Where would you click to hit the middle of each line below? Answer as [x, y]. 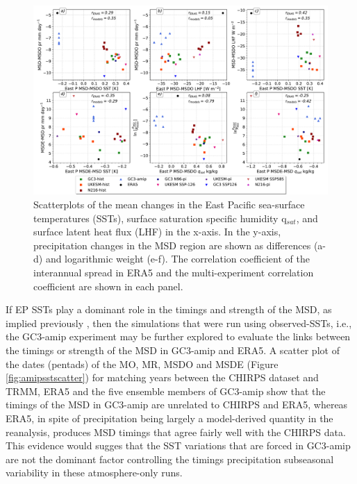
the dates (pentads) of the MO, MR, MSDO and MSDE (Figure [142, 364]
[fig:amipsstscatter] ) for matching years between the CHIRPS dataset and [162, 377]
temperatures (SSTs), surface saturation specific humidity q [160, 218]
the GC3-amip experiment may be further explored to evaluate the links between [178, 336]
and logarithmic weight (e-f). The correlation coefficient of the [177, 259]
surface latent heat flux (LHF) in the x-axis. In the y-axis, [157, 232]
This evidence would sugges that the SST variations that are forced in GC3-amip [178, 445]
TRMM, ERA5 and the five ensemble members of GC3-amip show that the [166, 391]
